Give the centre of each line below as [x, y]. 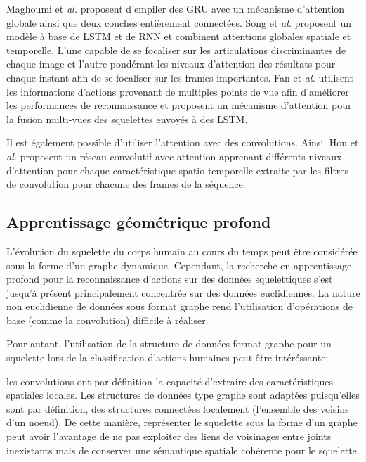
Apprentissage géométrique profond [139, 222]
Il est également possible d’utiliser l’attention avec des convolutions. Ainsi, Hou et [183, 142]
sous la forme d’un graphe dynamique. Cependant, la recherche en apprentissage [179, 265]
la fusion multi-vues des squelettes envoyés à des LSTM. [127, 118]
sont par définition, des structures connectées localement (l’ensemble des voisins [178, 408]
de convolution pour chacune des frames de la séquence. [126, 184]
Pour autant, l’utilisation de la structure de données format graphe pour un [169, 344]
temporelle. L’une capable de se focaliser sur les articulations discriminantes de [176, 50]
